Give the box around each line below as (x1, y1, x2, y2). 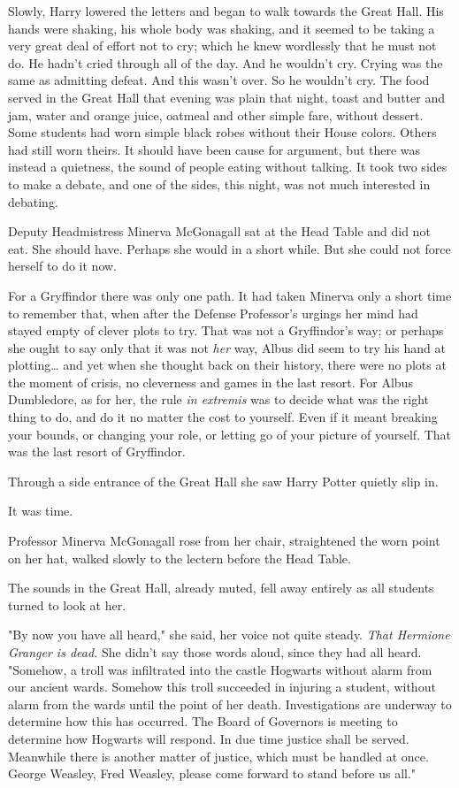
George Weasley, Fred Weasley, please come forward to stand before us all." (8, 764, 417, 783)
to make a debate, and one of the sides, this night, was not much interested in (8, 174, 431, 193)
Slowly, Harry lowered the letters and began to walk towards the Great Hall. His (8, 2, 444, 19)
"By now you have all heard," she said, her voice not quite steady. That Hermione (8, 625, 450, 644)
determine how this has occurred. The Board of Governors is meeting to (8, 712, 398, 731)
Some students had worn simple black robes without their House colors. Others (8, 123, 437, 142)
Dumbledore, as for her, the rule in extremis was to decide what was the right (8, 390, 430, 409)
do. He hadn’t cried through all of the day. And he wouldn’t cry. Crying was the (8, 53, 443, 72)
